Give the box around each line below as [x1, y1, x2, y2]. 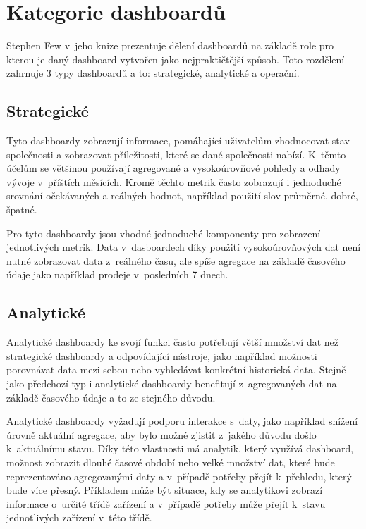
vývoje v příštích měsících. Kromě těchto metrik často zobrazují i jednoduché [6, 174, 341, 189]
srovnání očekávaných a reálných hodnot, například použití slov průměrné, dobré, [6, 188, 358, 203]
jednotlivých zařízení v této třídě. [6, 510, 152, 525]
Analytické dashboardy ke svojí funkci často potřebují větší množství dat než [6, 335, 339, 349]
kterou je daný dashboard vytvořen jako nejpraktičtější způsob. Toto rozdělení [6, 51, 345, 66]
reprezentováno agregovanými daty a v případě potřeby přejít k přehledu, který [6, 468, 352, 483]
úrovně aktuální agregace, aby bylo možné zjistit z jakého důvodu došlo [6, 427, 317, 442]
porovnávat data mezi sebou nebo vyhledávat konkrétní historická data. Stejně [6, 362, 346, 377]
